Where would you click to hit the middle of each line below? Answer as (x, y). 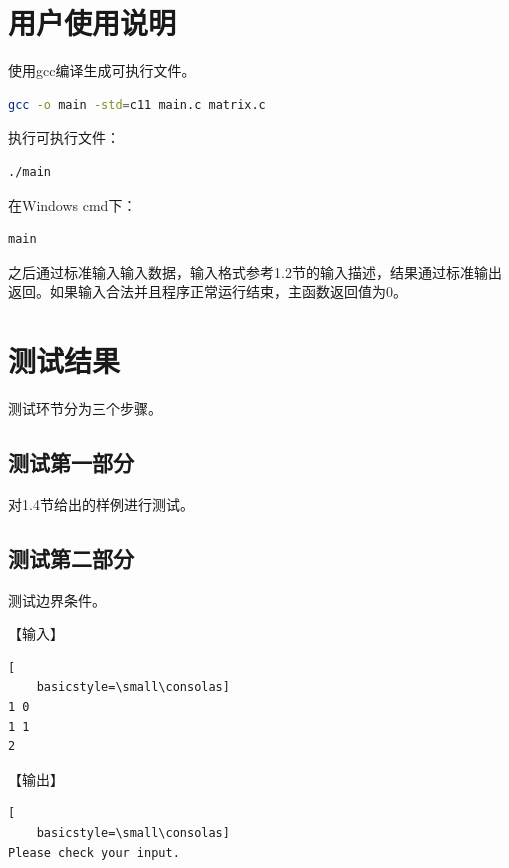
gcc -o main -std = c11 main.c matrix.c (137, 104)
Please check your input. (94, 852)
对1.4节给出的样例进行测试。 (101, 503)
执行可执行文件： (64, 137)
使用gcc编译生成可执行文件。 (102, 70)
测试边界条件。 (57, 599)
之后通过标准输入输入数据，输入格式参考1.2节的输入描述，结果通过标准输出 (255, 271)
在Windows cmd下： (72, 204)
